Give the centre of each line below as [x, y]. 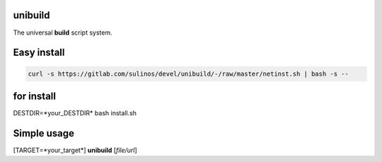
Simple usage [44, 133]
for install [35, 96]
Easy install [39, 53]
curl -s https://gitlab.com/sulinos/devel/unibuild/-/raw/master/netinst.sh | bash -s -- [189, 74]
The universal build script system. [63, 33]
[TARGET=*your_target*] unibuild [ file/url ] [75, 150]
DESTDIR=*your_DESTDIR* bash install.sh [75, 113]
